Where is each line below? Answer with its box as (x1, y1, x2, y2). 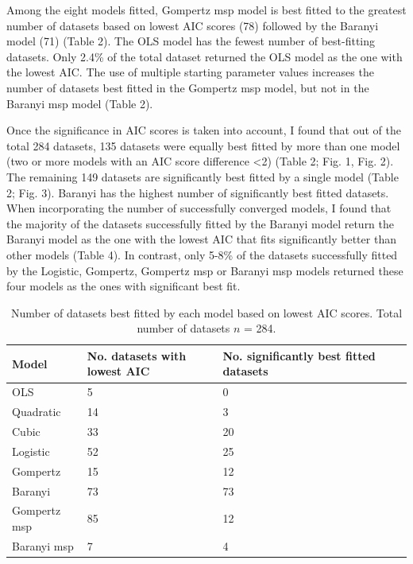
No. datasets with (87, 347, 187, 364)
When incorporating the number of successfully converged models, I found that (6, 200, 392, 216)
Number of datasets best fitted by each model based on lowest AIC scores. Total (10, 304, 403, 321)
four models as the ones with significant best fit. (6, 278, 241, 294)
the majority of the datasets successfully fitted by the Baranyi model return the (6, 215, 395, 231)
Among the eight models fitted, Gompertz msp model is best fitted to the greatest (6, 2, 407, 18)
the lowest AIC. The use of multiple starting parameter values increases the (6, 64, 374, 80)
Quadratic (12, 403, 61, 420)
